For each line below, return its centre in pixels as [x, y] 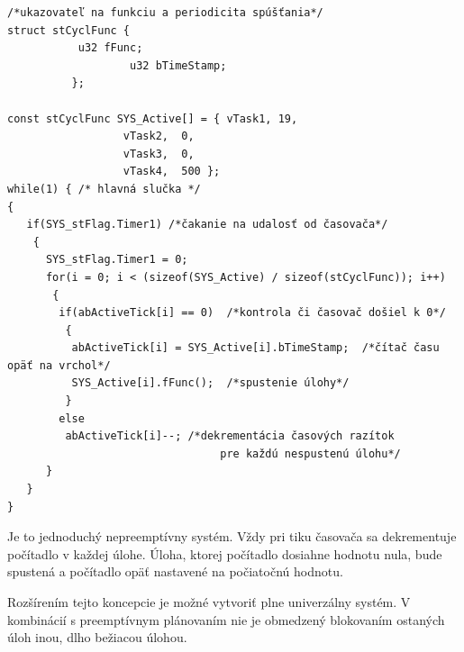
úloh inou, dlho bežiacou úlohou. [97, 637]
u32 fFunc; [110, 48]
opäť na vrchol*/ [59, 365]
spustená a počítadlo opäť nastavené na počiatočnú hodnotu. [175, 571]
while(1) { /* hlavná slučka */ [104, 189]
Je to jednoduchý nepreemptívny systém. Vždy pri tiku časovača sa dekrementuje [232, 536]
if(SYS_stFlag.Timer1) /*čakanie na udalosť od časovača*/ [207, 225]
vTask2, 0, [159, 136]
